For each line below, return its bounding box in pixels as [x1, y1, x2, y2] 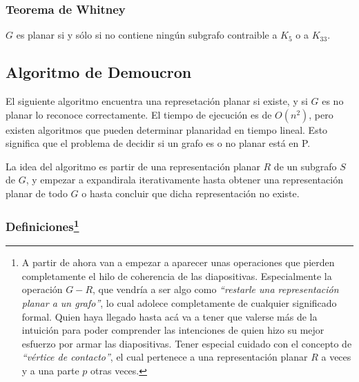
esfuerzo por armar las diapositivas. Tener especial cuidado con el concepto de [21, 336, 352, 350]
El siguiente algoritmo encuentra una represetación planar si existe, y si [6, 94, 308, 108]
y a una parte [21, 363, 79, 377]
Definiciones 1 [6, 216, 79, 234]
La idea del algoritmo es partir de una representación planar [6, 159, 260, 173]
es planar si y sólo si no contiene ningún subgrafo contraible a [16, 28, 278, 42]
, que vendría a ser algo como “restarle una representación [93, 282, 339, 296]
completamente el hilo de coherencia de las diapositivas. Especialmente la [21, 268, 332, 283]
